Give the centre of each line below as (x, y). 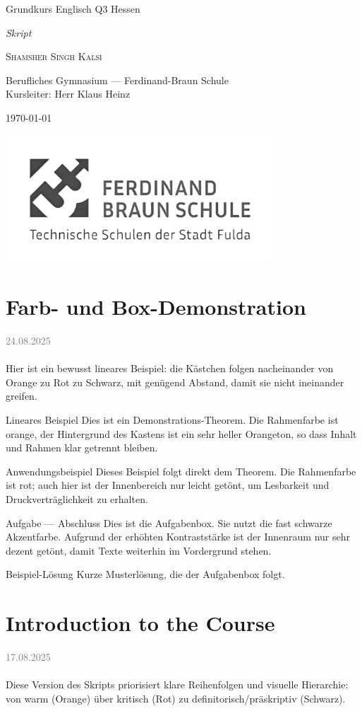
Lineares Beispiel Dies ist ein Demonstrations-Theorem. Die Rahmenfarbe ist (172, 420)
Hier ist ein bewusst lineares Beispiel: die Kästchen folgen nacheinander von (170, 368)
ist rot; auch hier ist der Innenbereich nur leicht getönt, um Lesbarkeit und (168, 485)
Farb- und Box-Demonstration (156, 307)
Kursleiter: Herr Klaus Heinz (68, 94)
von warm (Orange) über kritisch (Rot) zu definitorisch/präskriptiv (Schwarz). (176, 698)
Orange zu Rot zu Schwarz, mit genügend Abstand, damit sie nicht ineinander (175, 382)
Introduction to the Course (140, 623)
